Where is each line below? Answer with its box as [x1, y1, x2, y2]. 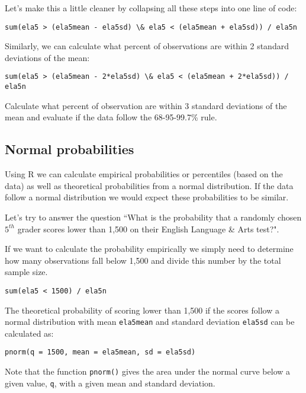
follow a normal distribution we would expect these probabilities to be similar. [5, 191, 289, 203]
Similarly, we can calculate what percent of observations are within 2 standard [5, 40, 289, 52]
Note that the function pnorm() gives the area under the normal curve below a [5, 365, 291, 378]
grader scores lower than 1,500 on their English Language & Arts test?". [17, 222, 279, 235]
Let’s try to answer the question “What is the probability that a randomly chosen [5, 210, 302, 223]
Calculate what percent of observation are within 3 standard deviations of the [5, 99, 287, 111]
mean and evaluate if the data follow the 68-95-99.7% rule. [5, 111, 217, 123]
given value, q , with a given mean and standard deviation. [5, 376, 215, 389]
